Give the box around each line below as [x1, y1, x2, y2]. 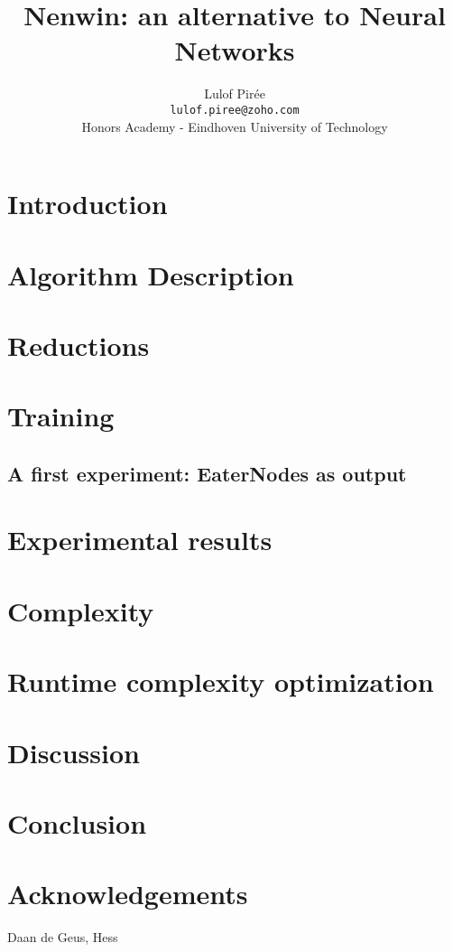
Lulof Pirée [204, 84, 265, 103]
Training [7, 397, 115, 434]
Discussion [7, 733, 140, 770]
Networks [174, 32, 295, 69]
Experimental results [7, 521, 273, 558]
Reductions [7, 326, 150, 363]
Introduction [7, 185, 168, 222]
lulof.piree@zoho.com [170, 103, 300, 117]
